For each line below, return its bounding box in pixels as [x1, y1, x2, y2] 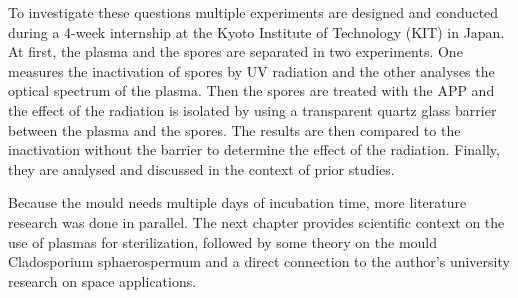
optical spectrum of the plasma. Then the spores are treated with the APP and [8, 80, 495, 101]
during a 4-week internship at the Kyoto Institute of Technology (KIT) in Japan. [8, 21, 505, 42]
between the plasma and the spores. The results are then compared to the [8, 119, 461, 140]
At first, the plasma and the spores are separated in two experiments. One [8, 41, 463, 62]
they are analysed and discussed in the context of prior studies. [8, 158, 395, 179]
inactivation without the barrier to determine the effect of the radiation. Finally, [8, 139, 500, 160]
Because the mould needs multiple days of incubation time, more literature [8, 192, 467, 213]
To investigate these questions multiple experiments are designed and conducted [8, 2, 499, 22]
